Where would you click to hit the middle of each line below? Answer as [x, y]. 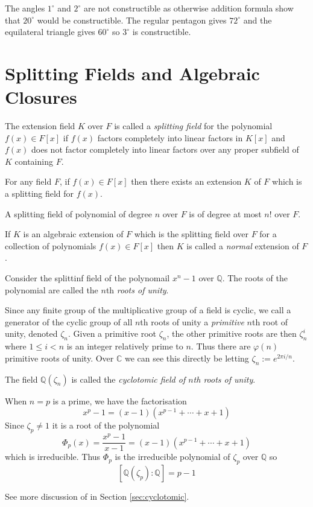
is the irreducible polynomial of [172, 457]
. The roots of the [255, 278]
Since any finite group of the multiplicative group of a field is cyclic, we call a [148, 310]
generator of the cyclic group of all [69, 321]
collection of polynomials [51, 245]
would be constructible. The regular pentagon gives [132, 20]
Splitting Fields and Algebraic [132, 73]
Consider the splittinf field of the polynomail [87, 278]
